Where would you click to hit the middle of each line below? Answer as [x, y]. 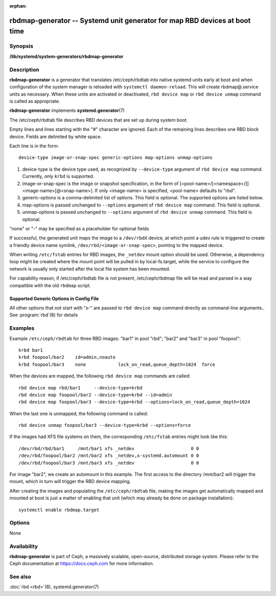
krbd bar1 [31, 350]
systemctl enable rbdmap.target [59, 510]
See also [20, 577]
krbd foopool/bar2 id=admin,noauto [67, 357]
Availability [24, 546]
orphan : [18, 6]
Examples [22, 328]
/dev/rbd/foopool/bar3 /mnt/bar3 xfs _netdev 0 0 [109, 463]
